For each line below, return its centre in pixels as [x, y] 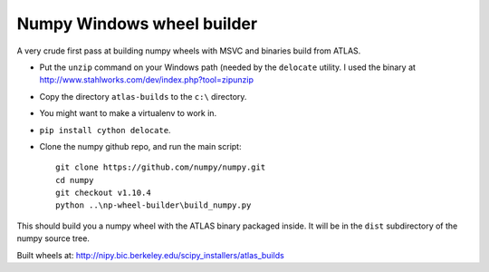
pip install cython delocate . [105, 130]
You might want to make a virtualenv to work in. [128, 113]
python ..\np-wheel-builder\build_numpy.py [153, 205]
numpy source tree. [53, 238]
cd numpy [75, 180]
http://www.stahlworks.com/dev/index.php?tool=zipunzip [146, 80]
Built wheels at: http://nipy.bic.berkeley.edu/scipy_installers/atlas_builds [150, 255]
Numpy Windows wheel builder [137, 24]
